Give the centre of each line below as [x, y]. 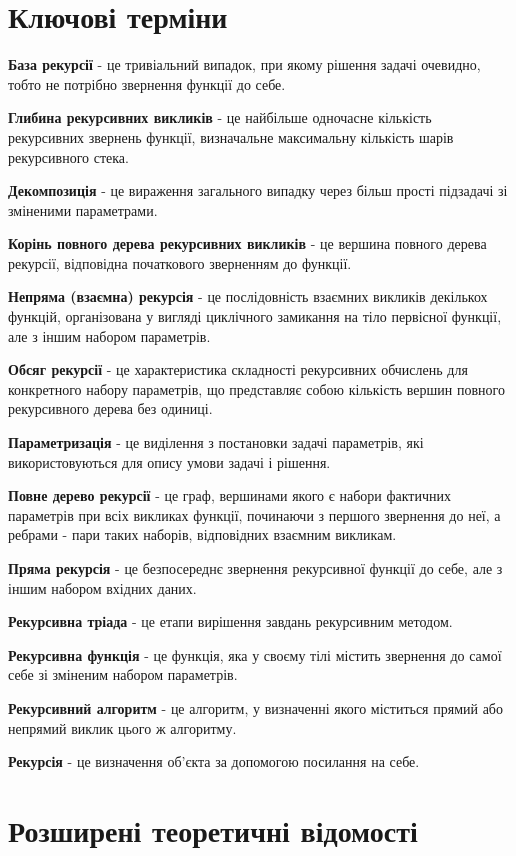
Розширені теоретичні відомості [213, 829]
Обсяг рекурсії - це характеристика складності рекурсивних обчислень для [238, 369]
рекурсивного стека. [68, 156]
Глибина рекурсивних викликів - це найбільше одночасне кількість [220, 117]
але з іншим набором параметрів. [109, 335]
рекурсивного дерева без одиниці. [110, 408]
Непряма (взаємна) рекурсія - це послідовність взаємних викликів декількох [248, 296]
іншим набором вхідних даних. [102, 587]
